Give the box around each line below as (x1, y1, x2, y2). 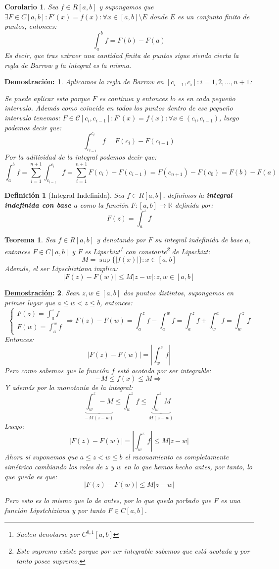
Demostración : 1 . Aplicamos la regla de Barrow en (4, 76, 164, 87)
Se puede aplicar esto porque (4, 93, 90, 103)
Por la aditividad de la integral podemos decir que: (4, 152, 157, 162)
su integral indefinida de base (155, 234, 243, 245)
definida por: (175, 199, 213, 210)
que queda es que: (4, 471, 57, 481)
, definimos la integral (163, 190, 232, 200)
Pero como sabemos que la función (4, 365, 109, 375)
